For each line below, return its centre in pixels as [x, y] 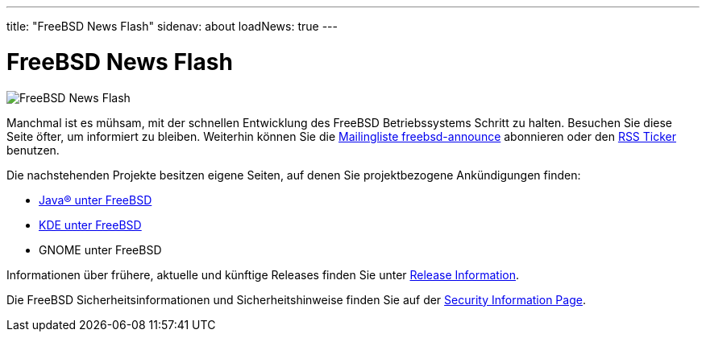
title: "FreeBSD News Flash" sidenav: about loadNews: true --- [172, 26]
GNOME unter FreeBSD [100, 249]
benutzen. [33, 150]
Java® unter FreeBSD [96, 200]
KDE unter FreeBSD [90, 225]
